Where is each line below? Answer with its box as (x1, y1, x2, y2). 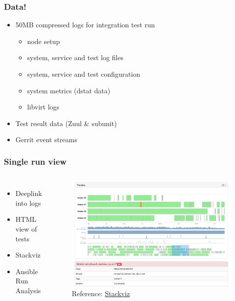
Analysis (15, 285, 41, 295)
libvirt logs (27, 102, 60, 112)
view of (15, 223, 37, 234)
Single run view (4, 155, 67, 167)
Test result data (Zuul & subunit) (15, 118, 117, 128)
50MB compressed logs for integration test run (15, 20, 155, 30)
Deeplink (15, 188, 42, 198)
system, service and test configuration (27, 69, 141, 79)
